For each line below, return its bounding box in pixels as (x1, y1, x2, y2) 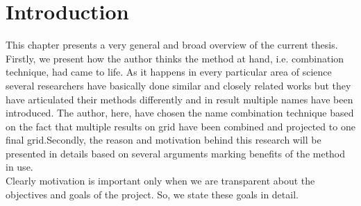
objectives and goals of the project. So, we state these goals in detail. (6, 187, 299, 201)
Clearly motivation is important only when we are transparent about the (6, 173, 315, 188)
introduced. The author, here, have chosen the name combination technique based (6, 105, 354, 120)
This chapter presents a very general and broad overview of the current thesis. (6, 37, 338, 52)
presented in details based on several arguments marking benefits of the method (6, 146, 346, 160)
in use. (6, 160, 33, 174)
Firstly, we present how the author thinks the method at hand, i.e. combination (6, 51, 344, 65)
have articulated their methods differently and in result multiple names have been (6, 92, 353, 106)
